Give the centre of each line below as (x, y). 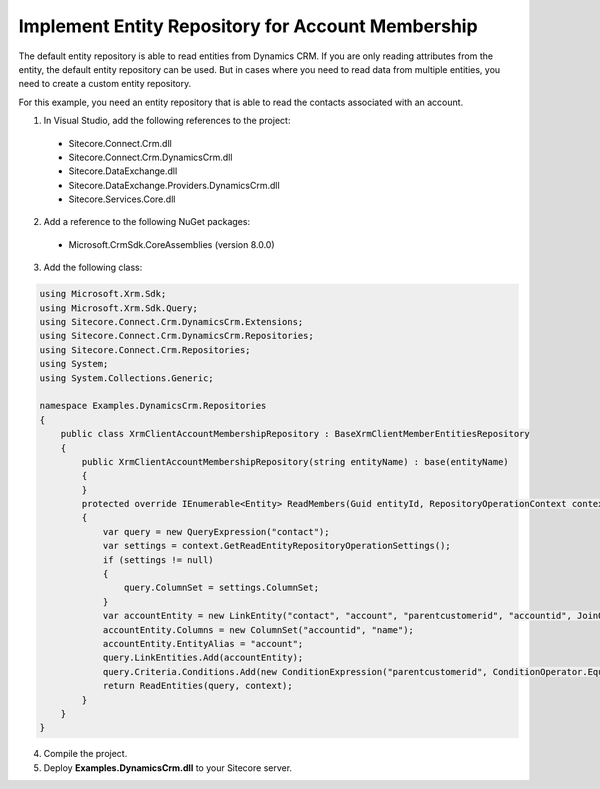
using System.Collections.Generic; (126, 378)
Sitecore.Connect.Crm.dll (120, 143)
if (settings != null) (158, 559)
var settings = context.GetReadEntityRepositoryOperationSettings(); (277, 546)
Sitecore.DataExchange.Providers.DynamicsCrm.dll (174, 185)
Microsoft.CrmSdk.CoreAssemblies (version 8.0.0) (171, 244)
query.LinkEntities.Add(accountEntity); (203, 658)
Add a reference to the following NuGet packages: (146, 222)
